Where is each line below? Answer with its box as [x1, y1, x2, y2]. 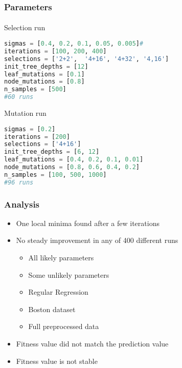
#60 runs [4, 93, 34, 101]
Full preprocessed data [28, 321, 99, 332]
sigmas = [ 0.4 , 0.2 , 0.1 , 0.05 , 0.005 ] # [4, 40, 144, 48]
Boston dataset [28, 303, 76, 314]
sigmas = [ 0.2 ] [4, 125, 56, 133]
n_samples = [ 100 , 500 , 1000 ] [4, 171, 107, 178]
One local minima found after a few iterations [16, 217, 160, 228]
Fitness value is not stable [16, 355, 98, 366]
